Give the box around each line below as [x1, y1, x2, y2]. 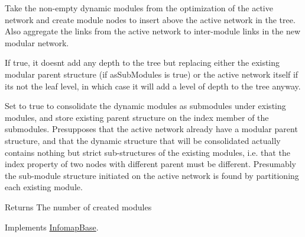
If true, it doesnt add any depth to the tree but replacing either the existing [5, 56, 280, 69]
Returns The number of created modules [5, 200, 152, 213]
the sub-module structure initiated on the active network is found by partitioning [5, 169, 299, 181]
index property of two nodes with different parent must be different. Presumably [5, 158, 297, 170]
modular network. [5, 36, 69, 49]
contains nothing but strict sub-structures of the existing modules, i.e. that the [5, 146, 290, 158]
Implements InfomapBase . [5, 220, 99, 233]
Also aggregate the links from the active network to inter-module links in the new [5, 25, 301, 37]
